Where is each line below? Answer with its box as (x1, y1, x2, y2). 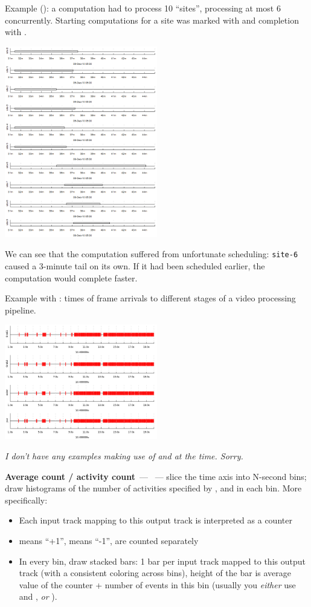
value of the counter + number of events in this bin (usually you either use (19, 578, 296, 591)
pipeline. (5, 303, 36, 316)
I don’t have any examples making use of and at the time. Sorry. (5, 450, 243, 462)
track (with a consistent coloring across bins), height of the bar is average (19, 566, 291, 579)
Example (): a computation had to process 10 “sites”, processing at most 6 (5, 2, 281, 14)
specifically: (5, 493, 48, 506)
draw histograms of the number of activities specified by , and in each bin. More (5, 482, 302, 494)
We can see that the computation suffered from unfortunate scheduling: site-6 (5, 248, 298, 260)
